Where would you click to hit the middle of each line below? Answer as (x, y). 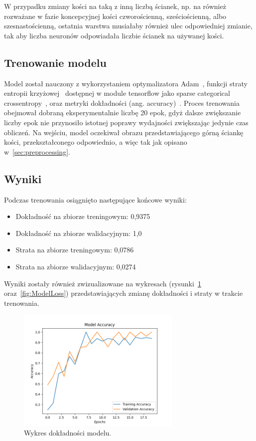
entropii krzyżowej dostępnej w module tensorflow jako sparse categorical (117, 93)
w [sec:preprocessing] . (37, 151)
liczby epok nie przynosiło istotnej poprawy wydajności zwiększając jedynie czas (126, 122)
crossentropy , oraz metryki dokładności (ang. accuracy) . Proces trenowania (122, 103)
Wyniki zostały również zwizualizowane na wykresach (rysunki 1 (103, 283)
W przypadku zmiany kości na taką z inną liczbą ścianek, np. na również (115, 6)
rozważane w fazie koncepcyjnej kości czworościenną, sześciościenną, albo (115, 16)
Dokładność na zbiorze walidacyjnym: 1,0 (79, 233)
